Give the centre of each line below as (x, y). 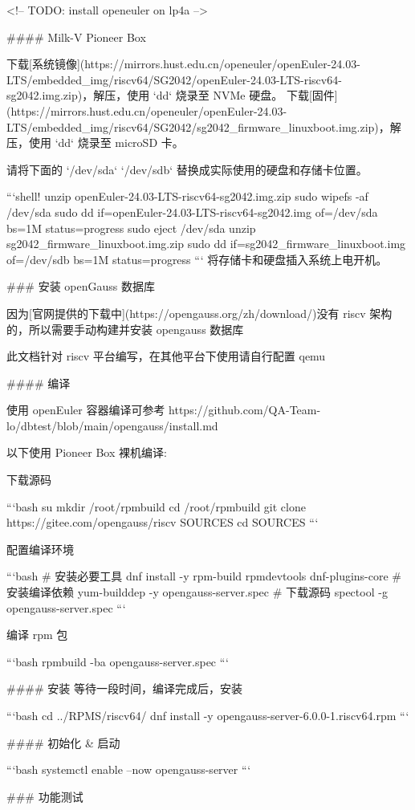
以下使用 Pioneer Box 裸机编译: (87, 452)
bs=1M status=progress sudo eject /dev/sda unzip (131, 228)
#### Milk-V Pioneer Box (76, 37)
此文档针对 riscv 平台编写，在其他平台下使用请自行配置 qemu (166, 356)
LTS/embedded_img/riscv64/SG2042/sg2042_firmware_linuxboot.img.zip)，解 (204, 126)
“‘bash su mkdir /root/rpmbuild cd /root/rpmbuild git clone (156, 506)
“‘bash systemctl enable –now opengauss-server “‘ (129, 769)
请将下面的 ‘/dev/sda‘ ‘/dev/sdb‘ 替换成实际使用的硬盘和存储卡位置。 (187, 169)
